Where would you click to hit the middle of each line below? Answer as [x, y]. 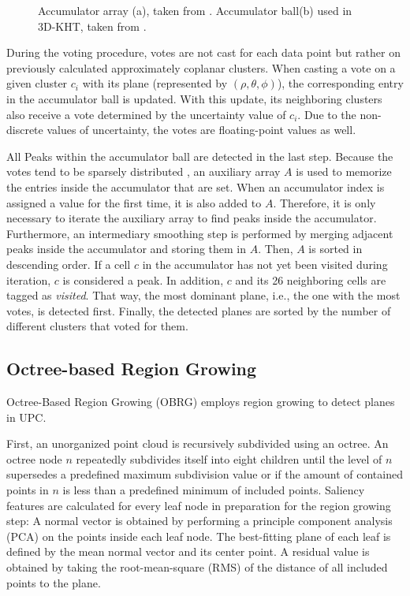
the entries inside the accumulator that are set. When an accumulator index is [196, 186]
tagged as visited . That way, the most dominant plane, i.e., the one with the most [203, 295]
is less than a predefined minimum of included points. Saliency [214, 490]
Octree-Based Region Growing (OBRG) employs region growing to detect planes [201, 402]
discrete [25, 130]
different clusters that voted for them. [97, 326]
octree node [34, 458]
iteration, [29, 279]
